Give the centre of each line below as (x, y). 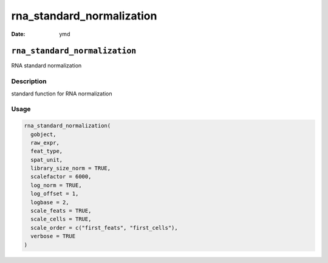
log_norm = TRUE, (56, 185)
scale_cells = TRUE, (61, 219)
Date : (18, 34)
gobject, (43, 134)
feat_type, (47, 151)
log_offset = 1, (55, 194)
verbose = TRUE (53, 236)
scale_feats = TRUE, (61, 211)
